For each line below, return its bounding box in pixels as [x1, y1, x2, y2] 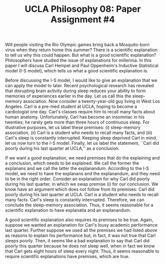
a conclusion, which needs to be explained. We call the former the [5, 160, 139, 166]
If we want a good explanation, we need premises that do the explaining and [5, 155, 160, 161]
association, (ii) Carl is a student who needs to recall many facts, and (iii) [5, 130, 153, 136]
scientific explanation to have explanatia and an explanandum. [5, 207, 132, 213]
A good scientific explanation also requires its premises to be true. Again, [5, 217, 154, 223]
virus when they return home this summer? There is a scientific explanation [5, 47, 158, 53]
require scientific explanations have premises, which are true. [5, 254, 130, 260]
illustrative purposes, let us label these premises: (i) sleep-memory [5, 125, 141, 131]
